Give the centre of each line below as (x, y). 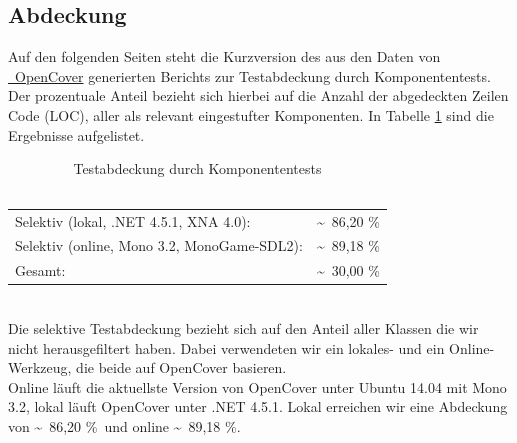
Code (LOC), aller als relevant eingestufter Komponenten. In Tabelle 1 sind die (251, 114)
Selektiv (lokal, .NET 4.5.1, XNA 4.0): (133, 220)
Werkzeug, (40, 367)
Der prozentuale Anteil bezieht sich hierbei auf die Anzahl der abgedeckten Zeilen (258, 95)
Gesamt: (40, 270)
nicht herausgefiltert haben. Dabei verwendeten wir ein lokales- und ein (226, 347)
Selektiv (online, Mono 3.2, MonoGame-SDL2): (159, 245)
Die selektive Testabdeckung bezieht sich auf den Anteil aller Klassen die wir (243, 327)
